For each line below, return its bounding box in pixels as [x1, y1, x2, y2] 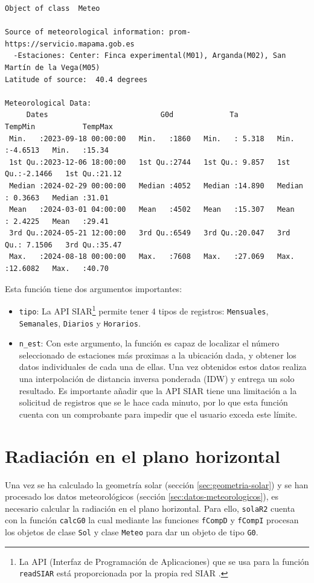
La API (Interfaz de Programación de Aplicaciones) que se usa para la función [19, 555, 309, 567]
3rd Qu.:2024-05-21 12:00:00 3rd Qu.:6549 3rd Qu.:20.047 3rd [9, 229, 290, 238]
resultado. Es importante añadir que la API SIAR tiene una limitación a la [19, 384, 297, 397]
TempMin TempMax [5, 122, 113, 131]
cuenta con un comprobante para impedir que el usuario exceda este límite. [19, 407, 298, 420]
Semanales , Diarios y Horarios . [19, 316, 141, 329]
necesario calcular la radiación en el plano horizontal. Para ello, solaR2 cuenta [5, 502, 295, 514]
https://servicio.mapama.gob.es [5, 39, 135, 48]
